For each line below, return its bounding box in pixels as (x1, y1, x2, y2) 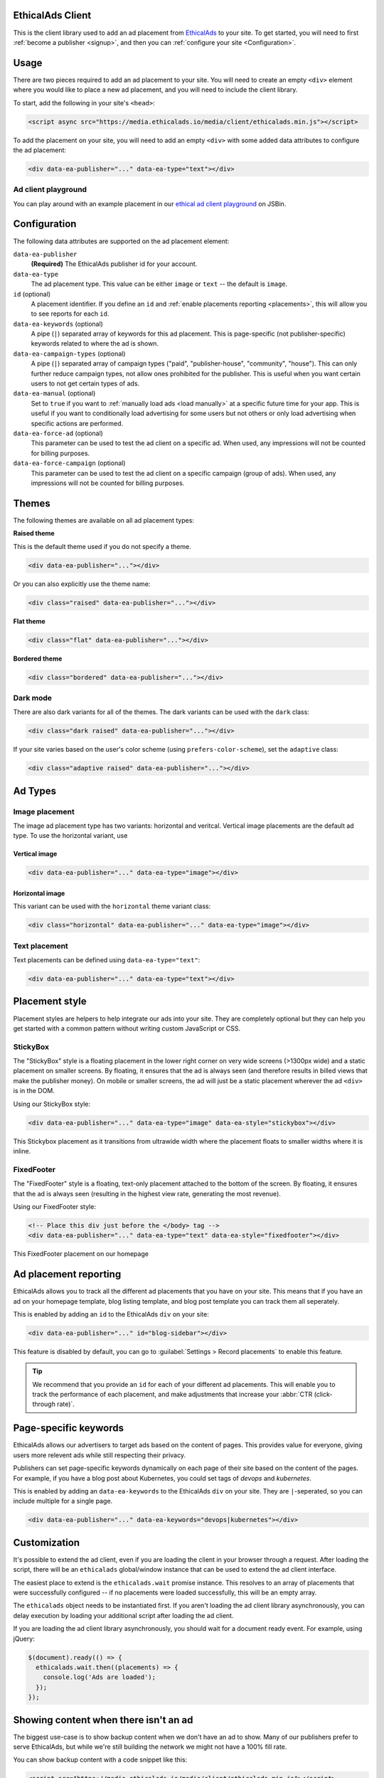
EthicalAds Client (13, 9, 92, 21)
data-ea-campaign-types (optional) (13, 349, 126, 358)
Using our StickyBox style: (13, 1100, 91, 1108)
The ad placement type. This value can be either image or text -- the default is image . (31, 280, 288, 288)
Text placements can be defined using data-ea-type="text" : (13, 956, 201, 964)
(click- (314, 1390, 333, 1399)
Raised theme (13, 529, 55, 538)
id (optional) (13, 289, 51, 298)
